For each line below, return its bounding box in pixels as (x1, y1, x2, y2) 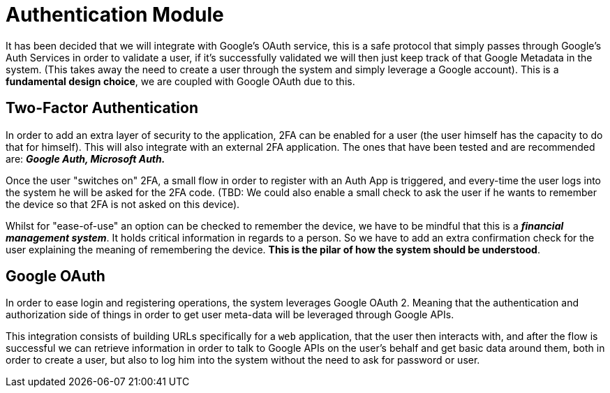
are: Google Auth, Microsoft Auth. (6, 152, 165, 165)
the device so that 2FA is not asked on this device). (6, 198, 240, 210)
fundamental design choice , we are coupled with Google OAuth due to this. (6, 75, 355, 87)
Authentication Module (6, 3, 224, 27)
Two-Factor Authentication (6, 99, 199, 117)
